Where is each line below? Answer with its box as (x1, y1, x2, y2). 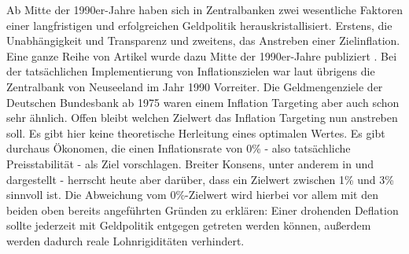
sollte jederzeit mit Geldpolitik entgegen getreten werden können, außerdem (6, 217, 371, 234)
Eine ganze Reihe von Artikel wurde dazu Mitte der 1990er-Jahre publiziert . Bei (6, 47, 397, 64)
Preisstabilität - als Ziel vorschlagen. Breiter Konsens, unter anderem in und (6, 155, 374, 171)
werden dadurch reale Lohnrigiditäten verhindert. (6, 232, 245, 248)
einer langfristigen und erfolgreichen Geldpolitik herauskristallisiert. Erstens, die (6, 17, 392, 33)
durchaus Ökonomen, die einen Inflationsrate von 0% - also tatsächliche (6, 140, 351, 156)
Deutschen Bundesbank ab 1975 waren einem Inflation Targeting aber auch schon (6, 94, 400, 110)
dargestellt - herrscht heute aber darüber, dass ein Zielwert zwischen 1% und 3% (6, 171, 394, 187)
